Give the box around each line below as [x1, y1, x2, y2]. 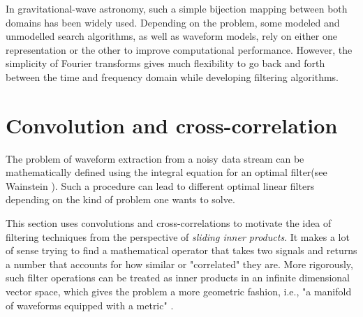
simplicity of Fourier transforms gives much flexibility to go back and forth [6, 56, 325, 71]
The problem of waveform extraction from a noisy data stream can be [6, 151, 304, 165]
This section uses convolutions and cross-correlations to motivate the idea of [6, 216, 332, 230]
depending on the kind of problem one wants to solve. [6, 192, 235, 207]
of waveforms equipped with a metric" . [6, 297, 174, 312]
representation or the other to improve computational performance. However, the [6, 42, 353, 57]
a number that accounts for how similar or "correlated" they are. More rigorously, [6, 256, 353, 271]
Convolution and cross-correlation [6, 110, 338, 139]
